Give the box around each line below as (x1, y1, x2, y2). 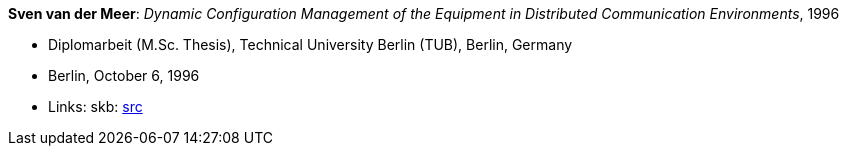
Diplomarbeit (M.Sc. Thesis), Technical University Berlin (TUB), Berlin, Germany (48, 36, 573, 53)
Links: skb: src (48, 98, 143, 115)
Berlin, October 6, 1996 (48, 67, 200, 84)
